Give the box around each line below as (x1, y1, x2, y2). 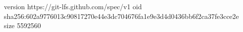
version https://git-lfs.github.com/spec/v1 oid (4, 1, 142, 11)
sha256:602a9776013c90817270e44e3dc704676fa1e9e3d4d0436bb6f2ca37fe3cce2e (4, 11, 239, 21)
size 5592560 (4, 20, 41, 31)
